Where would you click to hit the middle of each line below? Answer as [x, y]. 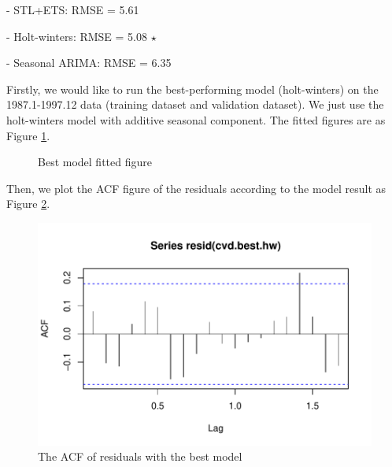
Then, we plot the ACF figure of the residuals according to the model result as [196, 188]
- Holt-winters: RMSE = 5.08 [77, 36]
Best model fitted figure [95, 162]
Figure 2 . [28, 204]
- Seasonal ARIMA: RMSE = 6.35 [89, 63]
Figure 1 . [28, 135]
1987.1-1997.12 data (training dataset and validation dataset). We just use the [195, 104]
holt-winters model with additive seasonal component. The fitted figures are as [196, 119]
